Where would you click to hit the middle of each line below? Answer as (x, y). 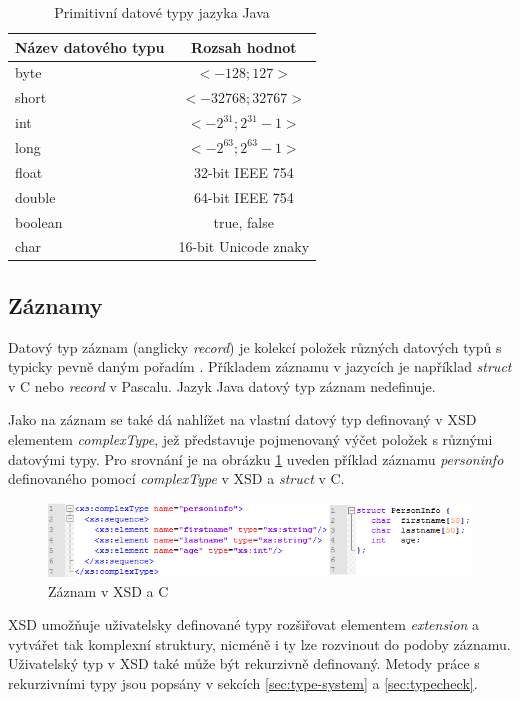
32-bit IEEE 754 (243, 171)
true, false (243, 221)
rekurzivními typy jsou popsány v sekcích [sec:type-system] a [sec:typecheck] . (243, 683)
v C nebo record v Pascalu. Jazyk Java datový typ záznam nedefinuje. (222, 385)
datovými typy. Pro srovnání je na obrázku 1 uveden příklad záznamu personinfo (256, 458)
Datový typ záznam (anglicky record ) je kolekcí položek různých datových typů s (255, 346)
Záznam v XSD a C (108, 590)
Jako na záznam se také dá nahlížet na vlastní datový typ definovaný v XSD (242, 419)
